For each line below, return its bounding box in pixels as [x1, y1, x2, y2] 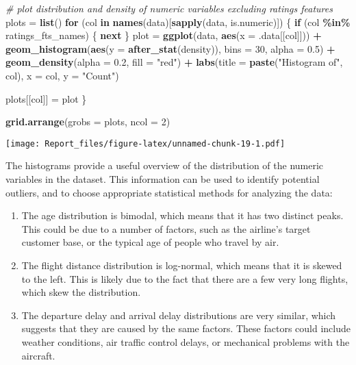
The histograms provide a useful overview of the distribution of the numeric [5, 158, 324, 173]
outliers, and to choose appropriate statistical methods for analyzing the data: [5, 185, 333, 199]
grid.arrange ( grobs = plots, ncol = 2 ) [5, 114, 170, 129]
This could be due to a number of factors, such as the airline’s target [21, 221, 311, 236]
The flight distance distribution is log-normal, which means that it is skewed [21, 257, 342, 272]
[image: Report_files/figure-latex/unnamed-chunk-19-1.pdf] [5, 138, 285, 149]
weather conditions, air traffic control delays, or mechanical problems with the [21, 334, 350, 349]
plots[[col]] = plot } [5, 91, 87, 105]
